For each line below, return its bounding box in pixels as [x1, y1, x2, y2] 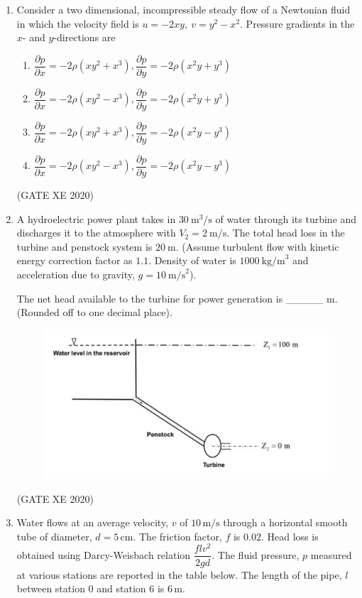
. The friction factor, [133, 528, 222, 543]
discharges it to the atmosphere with [16, 225, 176, 240]
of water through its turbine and [215, 211, 357, 226]
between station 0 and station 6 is [16, 581, 165, 596]
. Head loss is [260, 528, 319, 543]
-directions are [53, 30, 116, 45]
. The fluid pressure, [212, 547, 300, 562]
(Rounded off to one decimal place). [16, 305, 172, 320]
